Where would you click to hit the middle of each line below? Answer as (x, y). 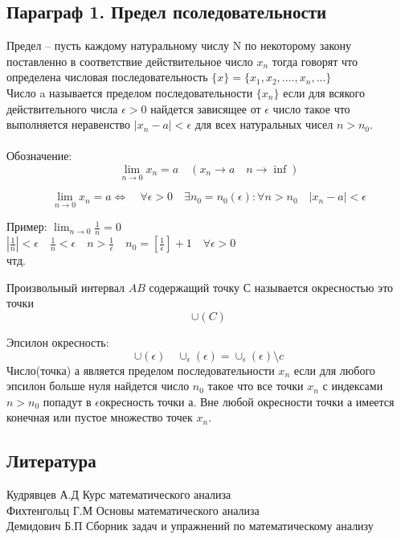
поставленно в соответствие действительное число (130, 61)
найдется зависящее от (206, 108)
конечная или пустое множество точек (100, 417)
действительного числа (62, 108)
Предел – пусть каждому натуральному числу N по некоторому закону (179, 45)
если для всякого (324, 92)
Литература (51, 461)
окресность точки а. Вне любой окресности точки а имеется (247, 401)
